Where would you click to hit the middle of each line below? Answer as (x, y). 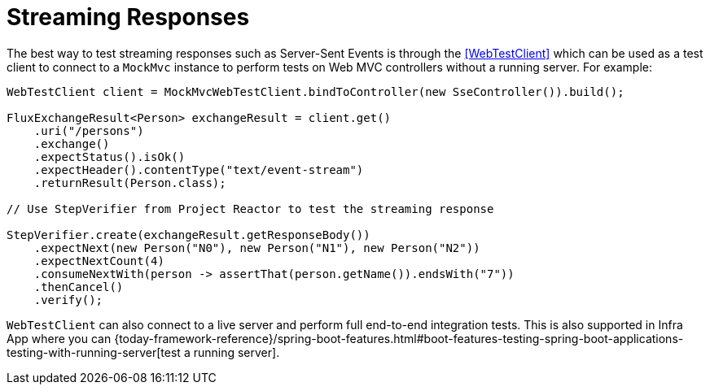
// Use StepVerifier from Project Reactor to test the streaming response (250, 209)
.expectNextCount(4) (99, 261)
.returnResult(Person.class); (130, 182)
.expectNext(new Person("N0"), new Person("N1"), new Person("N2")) (257, 248)
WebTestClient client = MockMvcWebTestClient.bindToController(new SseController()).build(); (316, 91)
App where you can (59, 338)
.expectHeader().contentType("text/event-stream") (199, 169)
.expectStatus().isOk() (110, 156)
